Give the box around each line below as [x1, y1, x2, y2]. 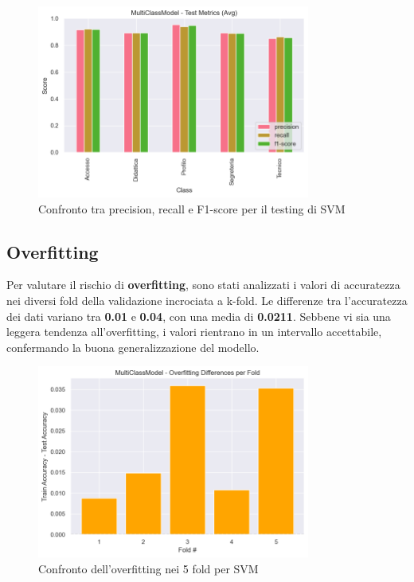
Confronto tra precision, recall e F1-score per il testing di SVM [38, 200, 346, 217]
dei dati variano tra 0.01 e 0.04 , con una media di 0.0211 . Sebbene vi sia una [6, 307, 391, 324]
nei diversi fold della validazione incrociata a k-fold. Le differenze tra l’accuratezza [6, 291, 408, 308]
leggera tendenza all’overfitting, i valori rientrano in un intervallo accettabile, [6, 323, 382, 340]
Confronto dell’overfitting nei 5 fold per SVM [38, 560, 259, 576]
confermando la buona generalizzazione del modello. [6, 338, 260, 355]
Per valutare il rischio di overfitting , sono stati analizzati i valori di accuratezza [6, 276, 400, 293]
